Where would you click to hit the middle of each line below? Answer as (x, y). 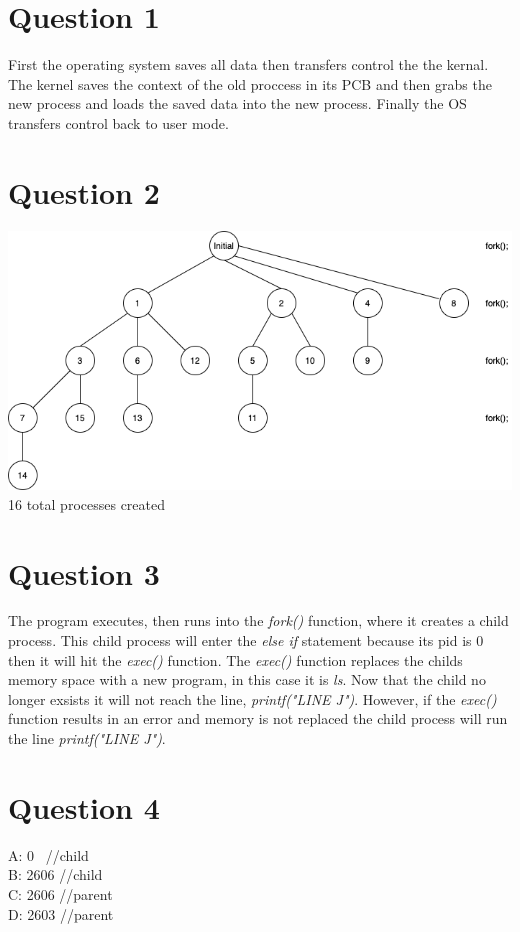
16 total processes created (86, 503)
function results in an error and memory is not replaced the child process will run (258, 718)
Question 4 (84, 806)
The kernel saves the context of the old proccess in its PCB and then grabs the (250, 83)
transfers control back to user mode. (118, 122)
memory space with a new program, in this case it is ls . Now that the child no (247, 679)
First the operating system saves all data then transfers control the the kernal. (248, 64)
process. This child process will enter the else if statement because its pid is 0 (246, 640)
